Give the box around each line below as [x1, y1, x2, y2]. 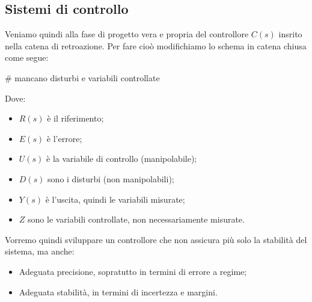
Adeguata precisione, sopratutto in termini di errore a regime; [19, 265, 247, 277]
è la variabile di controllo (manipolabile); [46, 152, 197, 165]
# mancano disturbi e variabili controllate [5, 71, 160, 84]
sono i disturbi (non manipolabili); [47, 172, 174, 185]
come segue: [5, 51, 49, 64]
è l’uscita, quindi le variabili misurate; [45, 193, 185, 205]
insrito [278, 28, 302, 40]
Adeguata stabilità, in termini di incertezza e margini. [19, 285, 218, 298]
